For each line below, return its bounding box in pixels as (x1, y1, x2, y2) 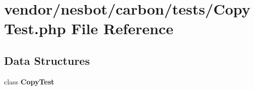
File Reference (71, 18, 174, 39)
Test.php (4, 18, 66, 39)
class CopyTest (4, 76, 55, 86)
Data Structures (4, 52, 90, 68)
